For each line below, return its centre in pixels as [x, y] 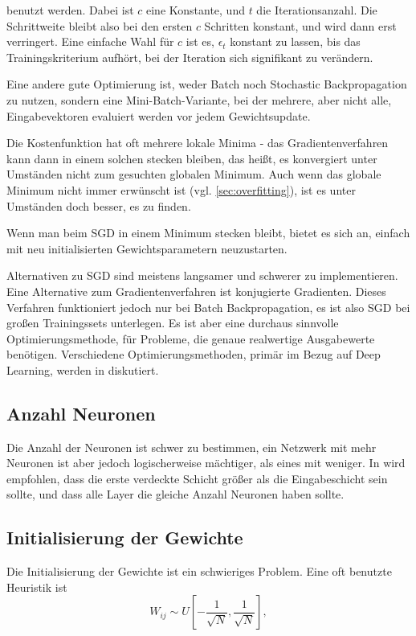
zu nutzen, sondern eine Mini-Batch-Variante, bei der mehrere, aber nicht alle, [199, 99]
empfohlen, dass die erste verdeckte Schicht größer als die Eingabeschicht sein [197, 478]
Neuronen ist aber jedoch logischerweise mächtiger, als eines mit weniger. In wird [206, 463]
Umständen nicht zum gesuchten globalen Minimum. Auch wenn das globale [194, 174]
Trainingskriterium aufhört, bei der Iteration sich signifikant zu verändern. [190, 57]
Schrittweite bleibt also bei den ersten [100, 25]
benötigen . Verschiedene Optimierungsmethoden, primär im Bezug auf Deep [194, 354]
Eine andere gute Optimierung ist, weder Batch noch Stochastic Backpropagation [207, 84]
